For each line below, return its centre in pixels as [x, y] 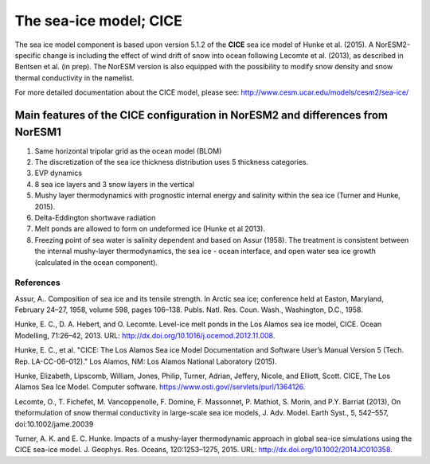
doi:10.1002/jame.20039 [54, 424]
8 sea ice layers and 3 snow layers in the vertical [114, 184]
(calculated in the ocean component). [96, 262]
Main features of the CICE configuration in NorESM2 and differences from [201, 115]
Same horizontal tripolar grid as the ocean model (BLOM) [128, 150]
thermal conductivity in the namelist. [74, 78]
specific [28, 55]
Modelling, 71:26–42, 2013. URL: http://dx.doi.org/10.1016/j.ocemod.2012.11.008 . [145, 335]
